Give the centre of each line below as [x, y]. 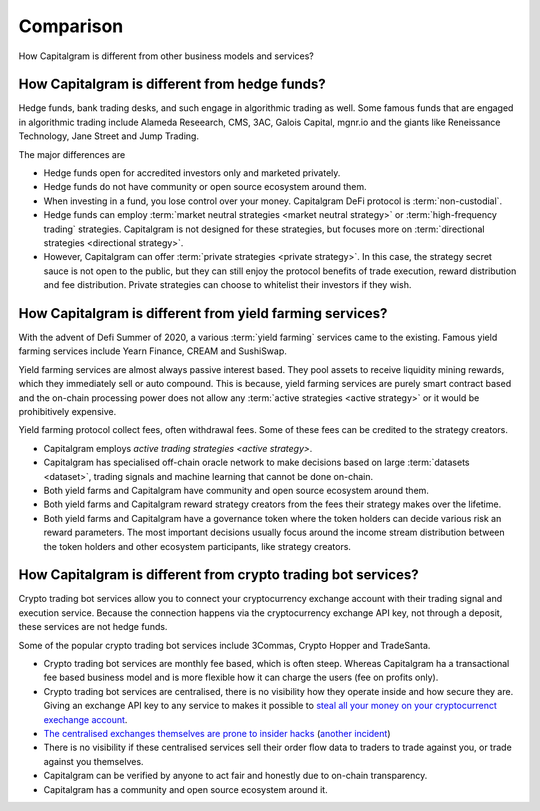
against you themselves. [93, 761]
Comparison [71, 26]
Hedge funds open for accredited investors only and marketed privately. [192, 173]
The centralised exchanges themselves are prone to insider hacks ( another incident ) [217, 733]
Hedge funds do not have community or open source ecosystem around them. [205, 187]
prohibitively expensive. [67, 411]
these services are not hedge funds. [93, 627]
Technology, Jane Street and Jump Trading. [109, 136]
